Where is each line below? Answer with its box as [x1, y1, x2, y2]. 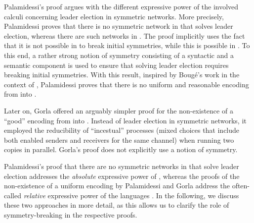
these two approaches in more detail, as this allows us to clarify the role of [4, 200, 229, 210]
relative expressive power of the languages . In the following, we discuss [23, 190, 239, 200]
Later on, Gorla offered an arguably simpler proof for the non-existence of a [4, 105, 233, 115]
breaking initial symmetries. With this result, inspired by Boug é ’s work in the [4, 69, 240, 80]
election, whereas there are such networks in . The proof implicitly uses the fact [4, 30, 245, 41]
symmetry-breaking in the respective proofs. [4, 209, 137, 220]
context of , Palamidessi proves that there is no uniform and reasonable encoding [4, 79, 249, 89]
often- [232, 180, 250, 191]
